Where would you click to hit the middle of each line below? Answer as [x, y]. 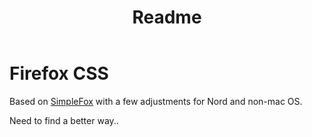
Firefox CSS [59, 73]
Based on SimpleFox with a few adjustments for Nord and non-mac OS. [156, 101]
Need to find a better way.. [64, 120]
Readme [167, 17]
